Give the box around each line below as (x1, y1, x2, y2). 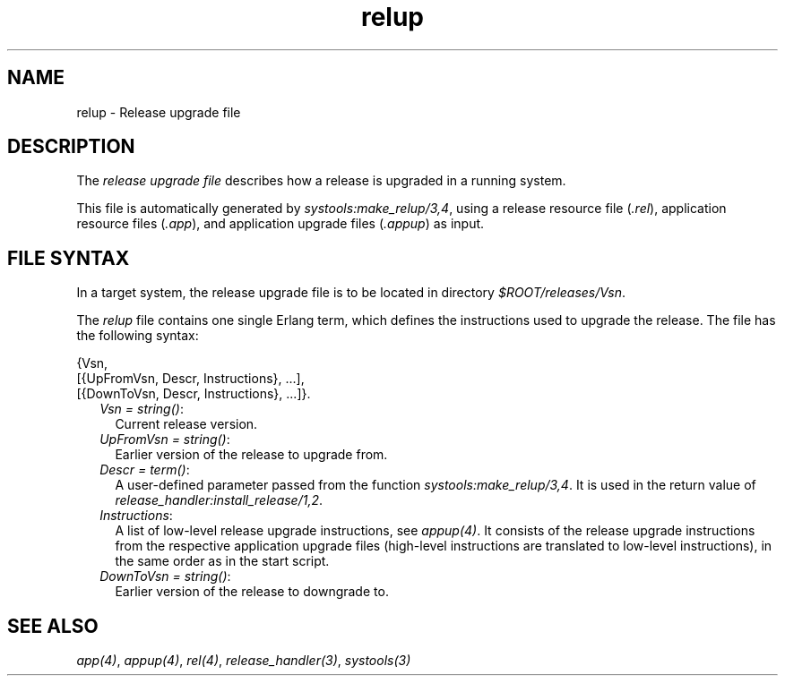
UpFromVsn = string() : (99, 431, 230, 448)
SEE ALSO (7, 614, 99, 637)
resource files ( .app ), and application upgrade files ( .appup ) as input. (76, 216, 485, 232)
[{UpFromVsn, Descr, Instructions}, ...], (76, 371, 305, 387)
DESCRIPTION (7, 135, 135, 158)
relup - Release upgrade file (76, 104, 241, 120)
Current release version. (115, 416, 258, 432)
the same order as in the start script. (115, 553, 330, 569)
